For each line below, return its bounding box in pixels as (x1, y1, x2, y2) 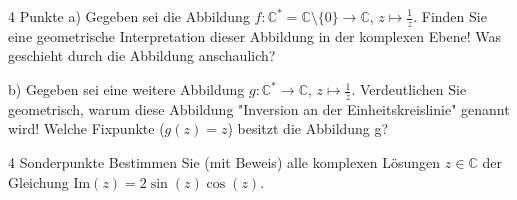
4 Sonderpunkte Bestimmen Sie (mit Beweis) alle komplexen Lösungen (8, 152, 441, 173)
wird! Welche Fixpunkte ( (8, 118, 165, 139)
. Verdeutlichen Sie (351, 79, 467, 100)
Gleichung (8, 171, 69, 192)
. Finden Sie (413, 6, 487, 26)
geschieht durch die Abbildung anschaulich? (8, 45, 276, 66)
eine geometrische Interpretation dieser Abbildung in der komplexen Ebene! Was (8, 25, 501, 46)
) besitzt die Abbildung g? (227, 118, 389, 139)
